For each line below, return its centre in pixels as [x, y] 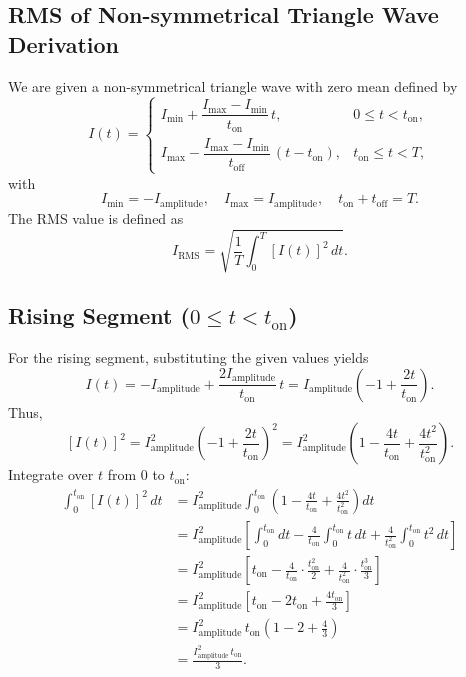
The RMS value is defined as [96, 217]
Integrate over [51, 474]
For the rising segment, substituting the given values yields [188, 357]
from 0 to [136, 474]
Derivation [63, 43]
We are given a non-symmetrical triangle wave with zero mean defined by [233, 85]
